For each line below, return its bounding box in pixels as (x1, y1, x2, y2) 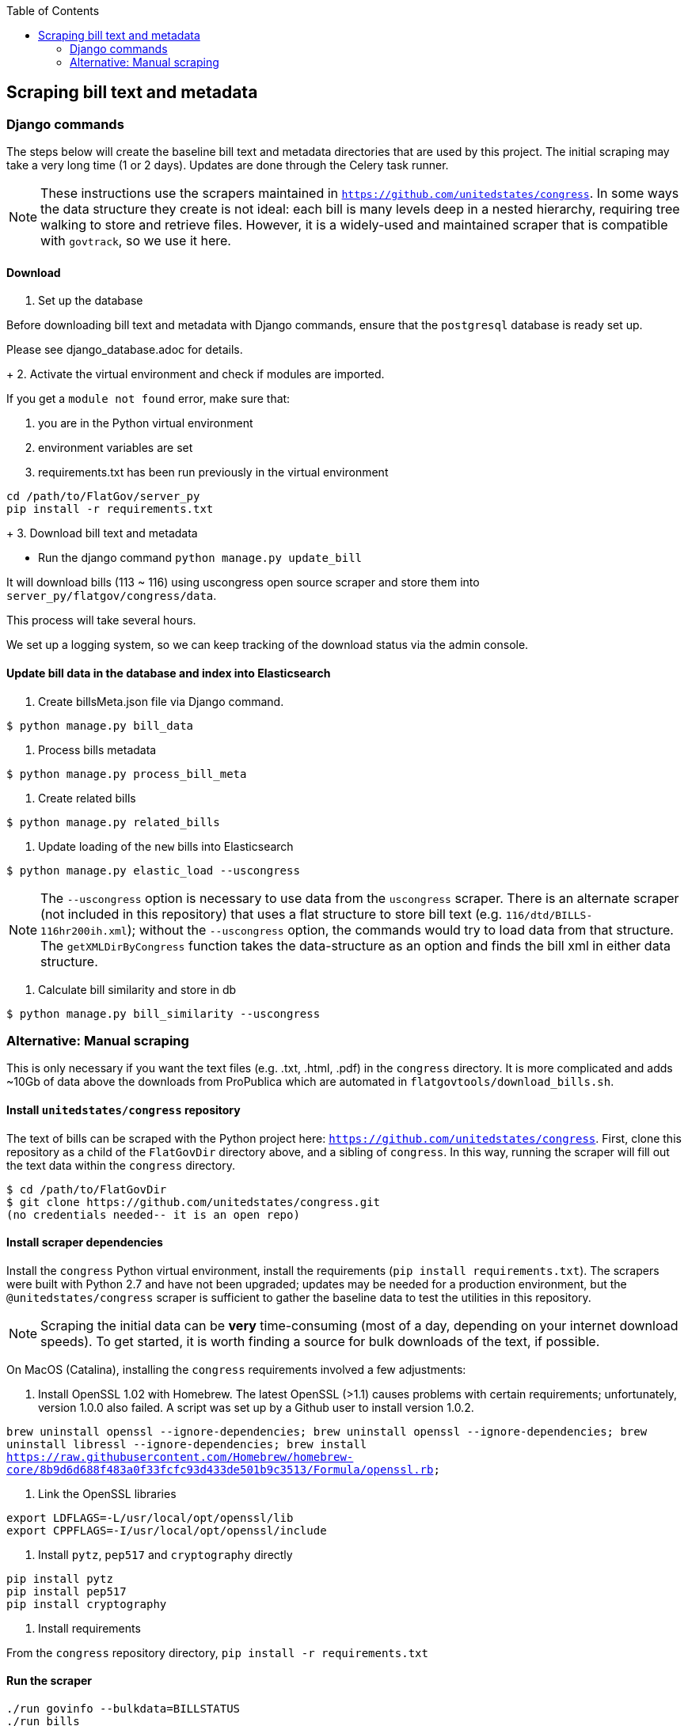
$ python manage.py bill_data (6, 719, 194, 732)
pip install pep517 (6, 1584, 127, 1598)
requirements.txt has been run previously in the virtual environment (38, 465, 389, 480)
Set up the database (38, 294, 143, 308)
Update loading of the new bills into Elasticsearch (38, 839, 294, 853)
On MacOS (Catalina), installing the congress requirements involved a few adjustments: (6, 1362, 466, 1376)
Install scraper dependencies (6, 1235, 163, 1250)
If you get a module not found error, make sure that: (6, 392, 291, 406)
